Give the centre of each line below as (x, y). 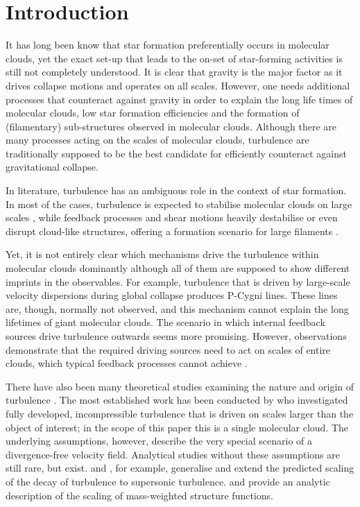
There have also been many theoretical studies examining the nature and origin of (180, 386)
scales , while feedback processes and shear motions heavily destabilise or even (172, 217)
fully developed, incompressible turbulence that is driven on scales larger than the (180, 413)
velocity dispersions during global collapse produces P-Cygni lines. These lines (172, 295)
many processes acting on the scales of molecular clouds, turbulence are (157, 140)
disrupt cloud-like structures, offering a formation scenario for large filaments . (172, 231)
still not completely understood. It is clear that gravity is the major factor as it (174, 72)
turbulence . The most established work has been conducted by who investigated (177, 400)
